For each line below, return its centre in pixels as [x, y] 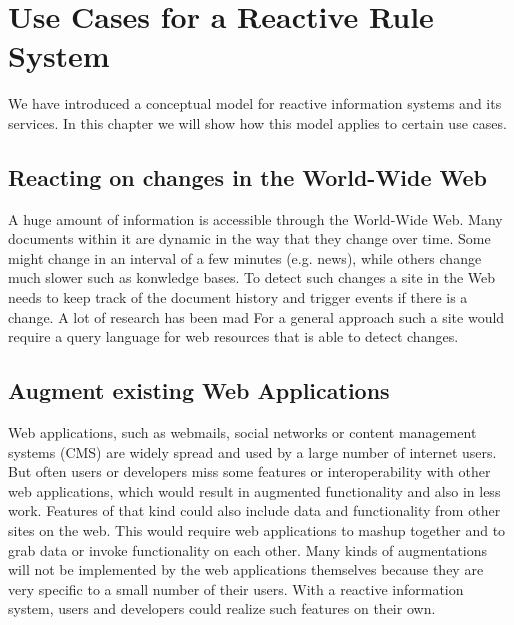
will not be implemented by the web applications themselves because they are [246, 569]
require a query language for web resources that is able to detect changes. [233, 336]
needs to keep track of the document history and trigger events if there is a [238, 297]
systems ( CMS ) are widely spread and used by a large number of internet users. [252, 451]
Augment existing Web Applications [199, 390]
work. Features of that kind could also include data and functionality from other [254, 510]
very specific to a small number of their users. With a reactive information [236, 588]
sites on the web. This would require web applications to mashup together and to [257, 530]
